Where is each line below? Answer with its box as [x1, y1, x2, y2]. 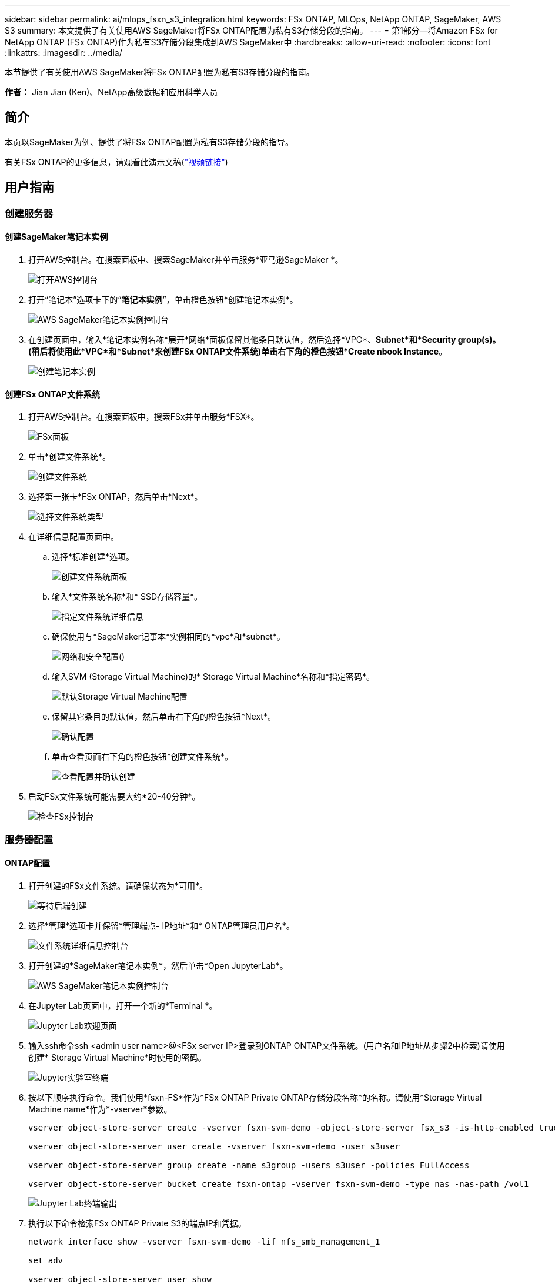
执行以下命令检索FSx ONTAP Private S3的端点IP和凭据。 [28, 1218, 246, 1228]
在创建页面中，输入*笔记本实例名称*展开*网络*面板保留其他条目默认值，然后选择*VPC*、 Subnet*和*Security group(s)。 [28, 334, 501, 345]
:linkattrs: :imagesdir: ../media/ [5, 48, 122, 58]
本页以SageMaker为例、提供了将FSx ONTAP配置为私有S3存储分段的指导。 [5, 136, 294, 147]
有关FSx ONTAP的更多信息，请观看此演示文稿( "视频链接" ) [5, 156, 228, 167]
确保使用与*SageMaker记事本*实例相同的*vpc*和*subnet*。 [52, 631, 285, 642]
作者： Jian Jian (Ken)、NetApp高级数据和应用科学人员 [5, 87, 218, 97]
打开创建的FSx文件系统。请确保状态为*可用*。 [28, 880, 208, 891]
